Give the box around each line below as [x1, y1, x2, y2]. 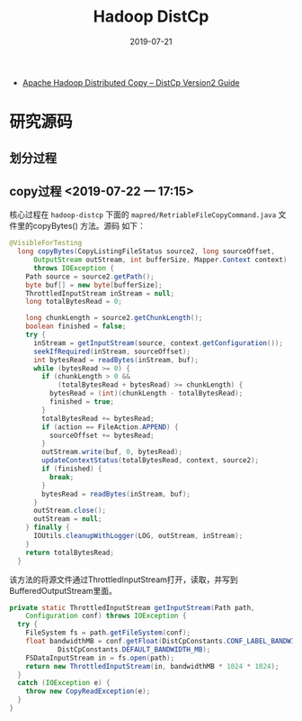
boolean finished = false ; [25, 322, 127, 331]
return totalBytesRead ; [25, 548, 115, 557]
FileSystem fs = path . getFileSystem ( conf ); [25, 628, 191, 637]
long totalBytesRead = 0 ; [25, 297, 123, 306]
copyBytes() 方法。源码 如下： [32, 221, 146, 232]
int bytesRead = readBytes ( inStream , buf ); [32, 355, 200, 364]
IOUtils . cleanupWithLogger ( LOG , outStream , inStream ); [32, 532, 244, 541]
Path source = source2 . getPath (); [25, 272, 155, 281]
